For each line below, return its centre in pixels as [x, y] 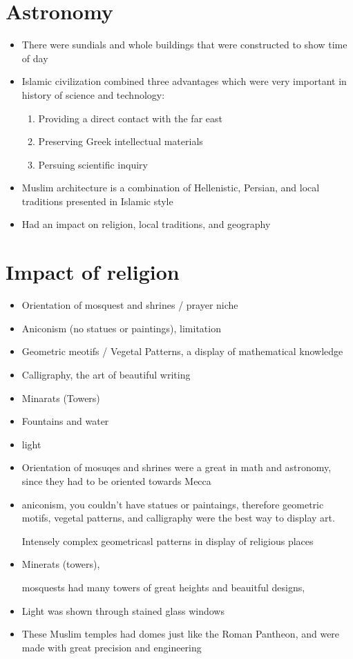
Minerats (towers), [61, 564]
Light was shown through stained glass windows [123, 610]
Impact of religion [93, 272]
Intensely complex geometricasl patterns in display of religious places [168, 541]
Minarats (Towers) [61, 398]
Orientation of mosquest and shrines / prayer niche [130, 305]
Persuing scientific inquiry [93, 164]
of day [35, 58]
